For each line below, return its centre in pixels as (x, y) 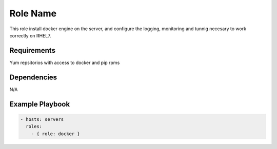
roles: (34, 126)
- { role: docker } (56, 134)
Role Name (33, 13)
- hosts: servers (42, 119)
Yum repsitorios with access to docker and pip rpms (65, 62)
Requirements (33, 50)
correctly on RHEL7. (30, 35)
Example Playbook (40, 104)
